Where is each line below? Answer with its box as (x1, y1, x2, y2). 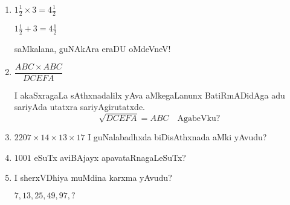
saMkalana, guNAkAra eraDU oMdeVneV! (14, 42, 171, 55)
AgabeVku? (177, 114, 221, 123)
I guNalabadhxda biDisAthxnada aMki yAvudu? (88, 131, 267, 143)
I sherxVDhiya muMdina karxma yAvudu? (14, 171, 172, 184)
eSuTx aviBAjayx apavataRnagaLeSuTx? (34, 151, 186, 163)
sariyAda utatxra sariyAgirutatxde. (14, 100, 145, 113)
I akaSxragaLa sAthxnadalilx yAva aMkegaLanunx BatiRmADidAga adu (14, 88, 285, 101)
